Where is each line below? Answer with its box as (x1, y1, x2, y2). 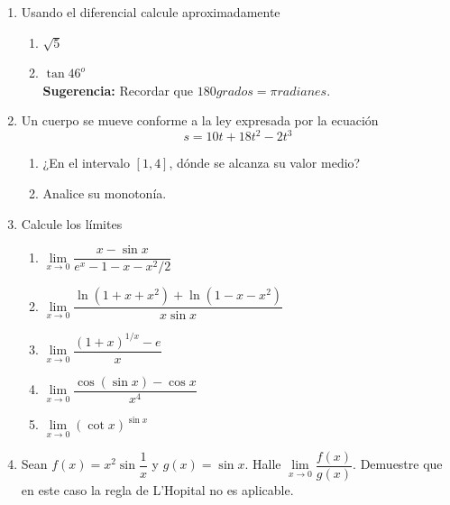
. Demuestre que (353, 454, 443, 473)
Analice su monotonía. (42, 184, 167, 203)
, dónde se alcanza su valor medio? (169, 153, 361, 172)
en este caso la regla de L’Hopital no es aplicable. (21, 480, 294, 499)
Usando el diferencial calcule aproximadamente (21, 3, 280, 21)
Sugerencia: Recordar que (42, 80, 194, 99)
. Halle (244, 454, 281, 473)
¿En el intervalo (42, 153, 130, 172)
